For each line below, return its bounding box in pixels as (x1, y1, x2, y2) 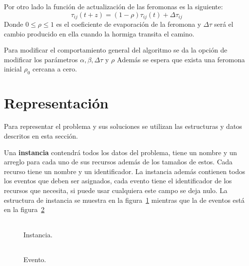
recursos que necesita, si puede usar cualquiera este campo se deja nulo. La (4, 185, 228, 195)
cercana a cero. (32, 64, 77, 74)
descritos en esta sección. (4, 130, 78, 141)
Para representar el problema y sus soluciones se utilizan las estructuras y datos (4, 121, 242, 131)
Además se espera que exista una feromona (117, 54, 245, 64)
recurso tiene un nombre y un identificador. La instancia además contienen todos (4, 166, 245, 176)
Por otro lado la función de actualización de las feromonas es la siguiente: (4, 1, 223, 11)
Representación (4, 93, 109, 113)
